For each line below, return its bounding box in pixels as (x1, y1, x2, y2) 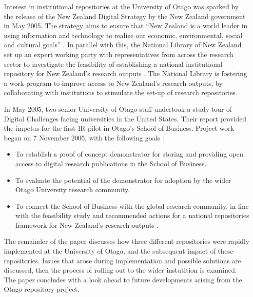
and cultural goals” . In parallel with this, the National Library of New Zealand (4, 40, 242, 50)
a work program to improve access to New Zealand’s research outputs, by (4, 78, 223, 88)
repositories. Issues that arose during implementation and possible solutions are (4, 255, 241, 265)
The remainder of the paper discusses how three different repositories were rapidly (4, 236, 250, 246)
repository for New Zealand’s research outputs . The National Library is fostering (4, 68, 247, 79)
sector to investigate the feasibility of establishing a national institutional (4, 59, 223, 69)
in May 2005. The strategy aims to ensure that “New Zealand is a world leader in (4, 20, 248, 31)
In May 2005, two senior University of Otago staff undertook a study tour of (4, 103, 232, 114)
